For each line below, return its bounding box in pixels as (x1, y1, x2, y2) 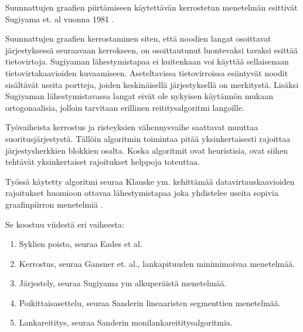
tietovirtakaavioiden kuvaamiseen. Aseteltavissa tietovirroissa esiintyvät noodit (5, 66, 288, 79)
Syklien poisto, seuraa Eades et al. (19, 238, 142, 250)
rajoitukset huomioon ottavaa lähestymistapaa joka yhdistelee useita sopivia (5, 187, 279, 199)
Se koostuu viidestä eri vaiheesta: (5, 218, 124, 230)
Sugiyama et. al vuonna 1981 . (5, 12, 114, 25)
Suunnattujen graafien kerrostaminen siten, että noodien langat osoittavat (5, 32, 271, 45)
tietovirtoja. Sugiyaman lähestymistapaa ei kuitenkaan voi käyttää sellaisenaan (5, 55, 289, 67)
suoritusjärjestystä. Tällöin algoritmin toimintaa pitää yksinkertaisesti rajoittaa (5, 132, 291, 144)
